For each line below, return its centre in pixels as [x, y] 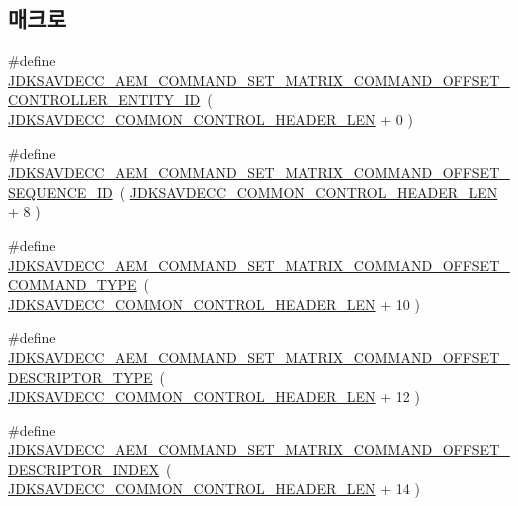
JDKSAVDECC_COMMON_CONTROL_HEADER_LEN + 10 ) [214, 303]
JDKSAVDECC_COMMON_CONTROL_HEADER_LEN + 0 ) [210, 118]
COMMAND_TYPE [72, 284]
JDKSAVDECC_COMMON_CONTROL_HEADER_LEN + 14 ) [214, 488]
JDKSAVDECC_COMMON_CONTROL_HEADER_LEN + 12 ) [214, 396]
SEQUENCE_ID [60, 191]
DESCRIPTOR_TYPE [80, 376]
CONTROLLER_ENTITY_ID [104, 99]
